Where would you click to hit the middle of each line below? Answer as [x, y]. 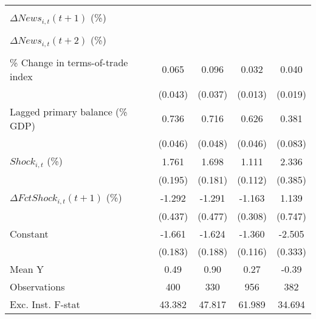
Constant [29, 233]
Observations [37, 286]
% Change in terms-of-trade [69, 62]
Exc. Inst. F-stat [45, 304]
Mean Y [27, 269]
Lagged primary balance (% [69, 111]
